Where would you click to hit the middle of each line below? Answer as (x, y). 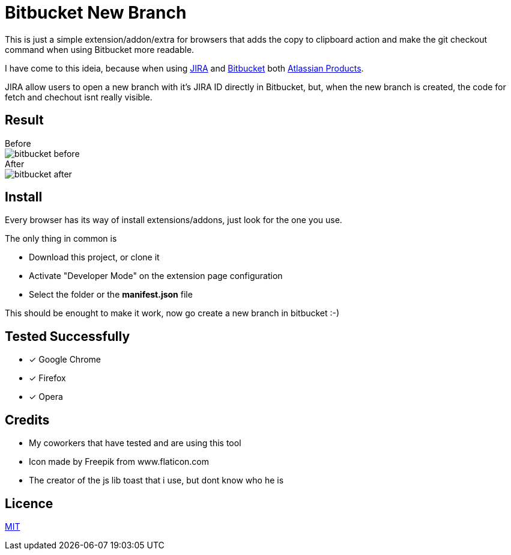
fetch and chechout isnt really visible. (79, 97)
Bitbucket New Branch (96, 13)
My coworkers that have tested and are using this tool (135, 443)
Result (24, 120)
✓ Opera (46, 397)
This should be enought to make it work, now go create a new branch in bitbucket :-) (172, 313)
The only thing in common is (61, 239)
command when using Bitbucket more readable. (100, 49)
